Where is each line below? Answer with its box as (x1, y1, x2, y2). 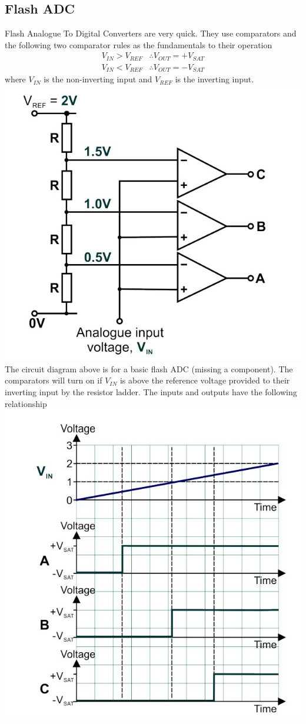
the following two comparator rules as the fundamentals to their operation (5, 38, 272, 51)
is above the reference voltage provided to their (119, 374, 290, 386)
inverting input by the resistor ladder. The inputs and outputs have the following (5, 386, 297, 398)
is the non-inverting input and (44, 73, 152, 85)
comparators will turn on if (5, 374, 102, 386)
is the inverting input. (175, 73, 254, 85)
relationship (5, 397, 47, 409)
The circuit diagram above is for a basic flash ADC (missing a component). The (5, 362, 293, 375)
